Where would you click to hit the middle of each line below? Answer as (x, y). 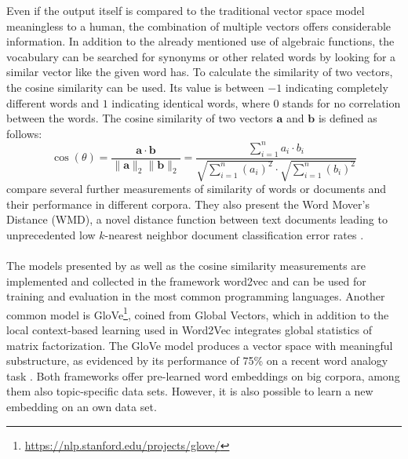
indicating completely (337, 87)
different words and (53, 102)
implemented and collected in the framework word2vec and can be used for (186, 280)
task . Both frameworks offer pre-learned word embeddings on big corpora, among (203, 375)
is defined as (348, 118)
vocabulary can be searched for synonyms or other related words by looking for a (201, 56)
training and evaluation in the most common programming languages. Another (196, 296)
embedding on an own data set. (82, 407)
